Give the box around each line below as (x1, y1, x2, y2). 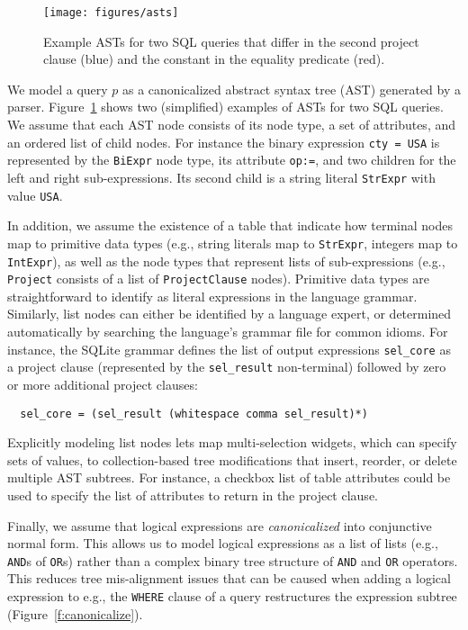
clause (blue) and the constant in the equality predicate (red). (43, 49, 385, 68)
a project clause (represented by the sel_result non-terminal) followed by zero (7, 357, 446, 376)
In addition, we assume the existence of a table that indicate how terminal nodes (7, 216, 453, 235)
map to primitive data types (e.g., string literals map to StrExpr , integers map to (7, 233, 458, 252)
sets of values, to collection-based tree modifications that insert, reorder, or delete (7, 450, 457, 469)
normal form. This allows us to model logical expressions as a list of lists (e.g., (7, 534, 438, 553)
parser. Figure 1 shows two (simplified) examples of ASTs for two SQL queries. (7, 97, 444, 116)
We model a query (7, 79, 108, 98)
